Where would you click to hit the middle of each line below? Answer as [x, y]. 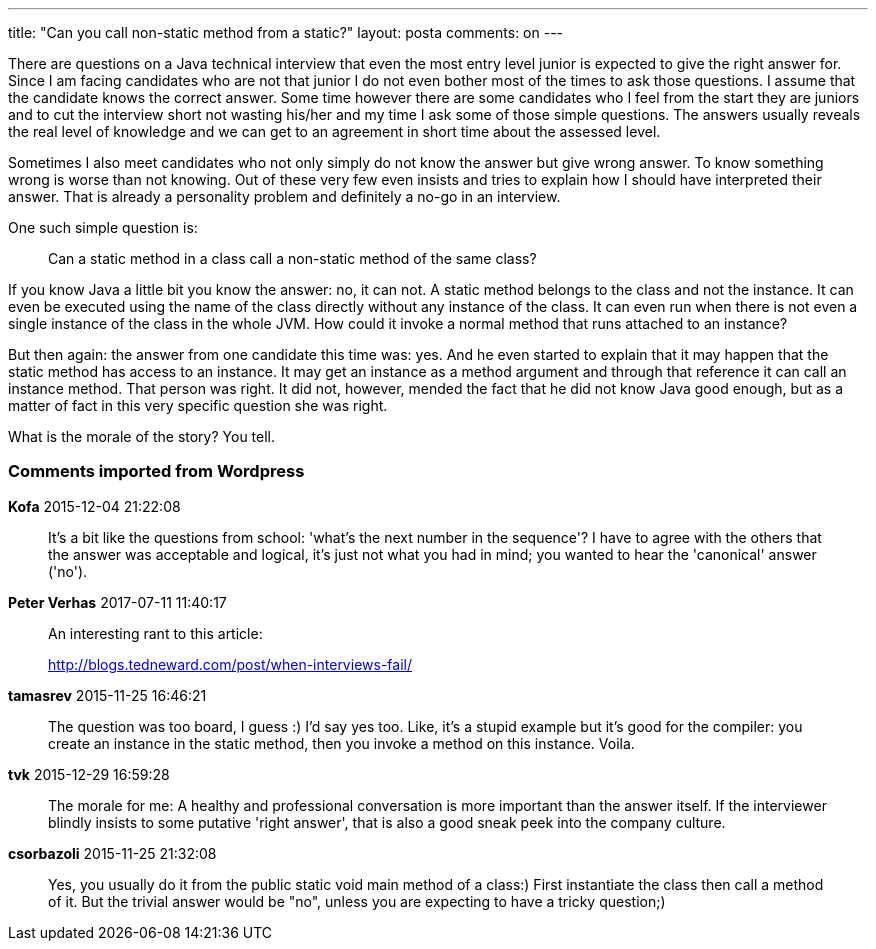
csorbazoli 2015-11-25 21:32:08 [112, 853]
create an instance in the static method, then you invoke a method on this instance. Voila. [341, 743]
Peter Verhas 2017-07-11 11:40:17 [117, 602]
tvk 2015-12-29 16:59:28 [89, 774]
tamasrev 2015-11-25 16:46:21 [107, 695]
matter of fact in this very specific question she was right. [198, 405]
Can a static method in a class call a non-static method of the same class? [292, 258]
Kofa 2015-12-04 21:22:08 [94, 506]
